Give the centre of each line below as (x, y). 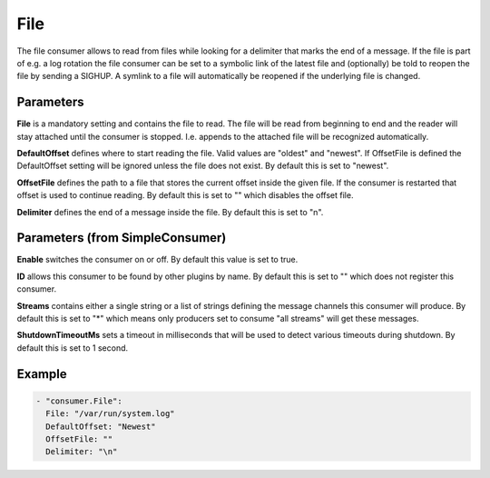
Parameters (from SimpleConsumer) (122, 238)
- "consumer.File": (79, 401)
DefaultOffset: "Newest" (101, 426)
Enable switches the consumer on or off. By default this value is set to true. (157, 260)
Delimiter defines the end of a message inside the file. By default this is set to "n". (170, 212)
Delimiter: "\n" (82, 452)
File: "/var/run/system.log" (111, 414)
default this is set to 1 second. (73, 348)
